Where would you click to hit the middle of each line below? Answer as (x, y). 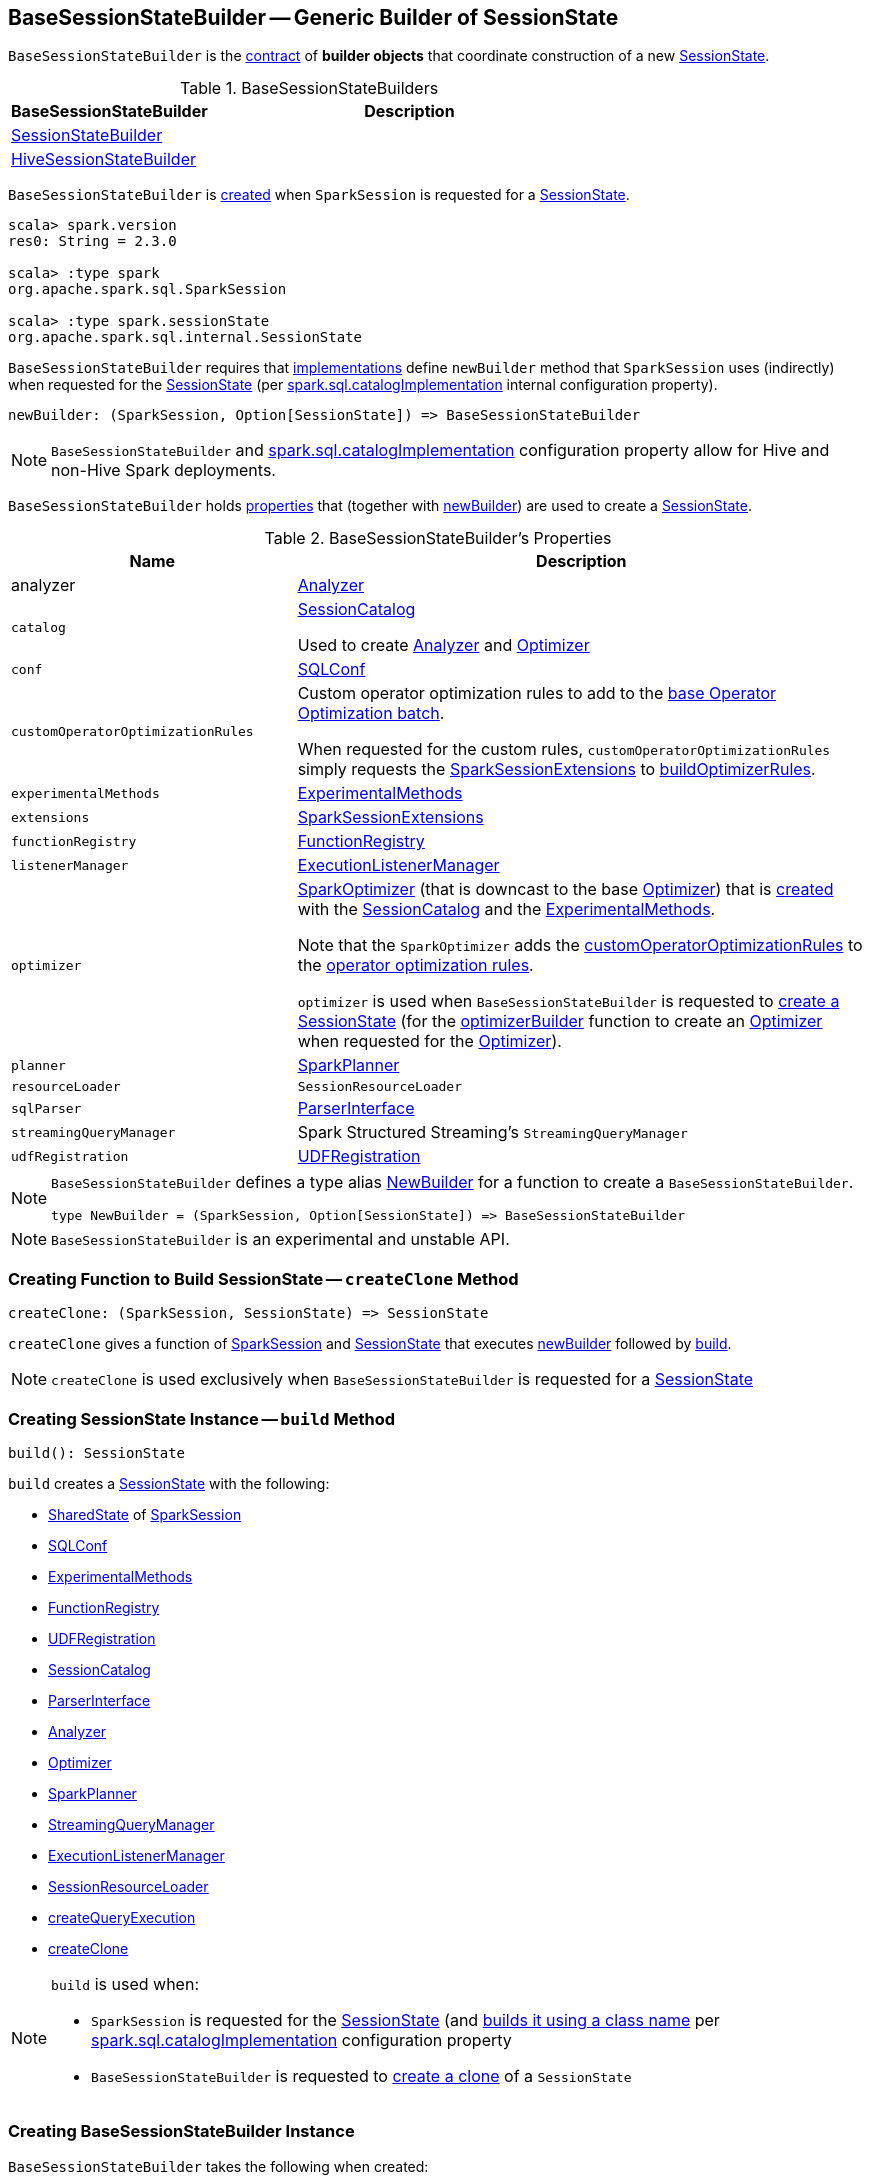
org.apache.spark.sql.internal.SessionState (185, 337)
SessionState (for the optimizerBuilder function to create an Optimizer (560, 1021)
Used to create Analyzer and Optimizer (443, 645)
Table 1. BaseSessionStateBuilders (309, 88)
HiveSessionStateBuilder (103, 159)
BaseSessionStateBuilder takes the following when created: (218, 2166)
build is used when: (125, 1983)
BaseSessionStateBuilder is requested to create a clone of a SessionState (361, 2075)
